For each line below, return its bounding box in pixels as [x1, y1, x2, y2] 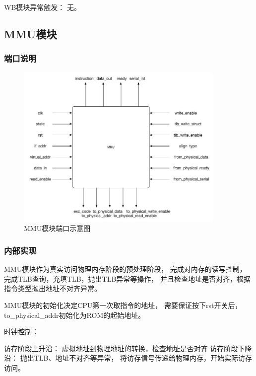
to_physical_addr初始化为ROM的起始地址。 [4, 309, 145, 320]
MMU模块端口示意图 [24, 223, 91, 233]
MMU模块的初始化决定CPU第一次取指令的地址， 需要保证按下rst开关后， [4, 300, 242, 310]
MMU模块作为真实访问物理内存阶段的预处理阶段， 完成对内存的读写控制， [4, 264, 247, 274]
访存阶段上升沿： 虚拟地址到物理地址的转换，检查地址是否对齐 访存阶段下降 [4, 343, 252, 353]
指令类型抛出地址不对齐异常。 [4, 283, 101, 294]
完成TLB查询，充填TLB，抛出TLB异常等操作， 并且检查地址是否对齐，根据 [4, 273, 251, 284]
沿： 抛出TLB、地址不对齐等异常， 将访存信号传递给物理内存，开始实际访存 [4, 353, 253, 363]
